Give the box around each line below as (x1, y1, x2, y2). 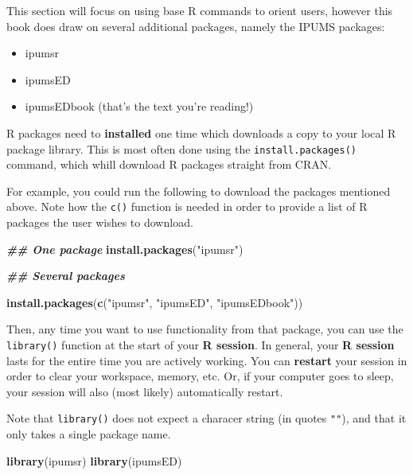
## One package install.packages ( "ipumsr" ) (6, 240, 244, 257)
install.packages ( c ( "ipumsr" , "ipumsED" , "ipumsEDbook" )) (6, 294, 303, 310)
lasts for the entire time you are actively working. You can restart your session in (6, 352, 407, 368)
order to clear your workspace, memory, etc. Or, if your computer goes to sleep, (6, 368, 394, 384)
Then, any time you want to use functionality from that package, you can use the (6, 321, 403, 337)
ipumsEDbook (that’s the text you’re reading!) (25, 98, 254, 115)
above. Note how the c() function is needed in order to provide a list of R (6, 198, 368, 215)
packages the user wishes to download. (6, 214, 193, 231)
